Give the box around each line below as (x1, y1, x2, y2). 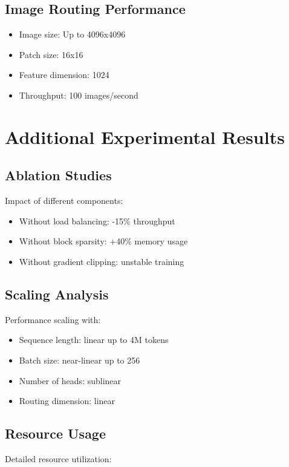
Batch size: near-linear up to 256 (19, 353, 140, 366)
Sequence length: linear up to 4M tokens (19, 333, 169, 346)
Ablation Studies (5, 166, 112, 185)
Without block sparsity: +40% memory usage (19, 235, 188, 247)
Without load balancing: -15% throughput (19, 214, 175, 227)
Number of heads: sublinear (19, 374, 122, 387)
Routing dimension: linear (19, 394, 115, 407)
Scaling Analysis (5, 284, 109, 303)
